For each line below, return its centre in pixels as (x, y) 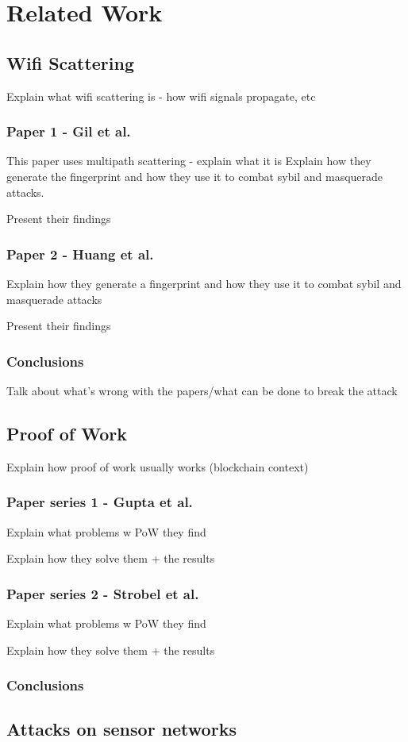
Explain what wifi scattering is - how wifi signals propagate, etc (161, 96)
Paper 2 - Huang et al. (80, 254)
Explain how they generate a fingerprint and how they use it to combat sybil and (204, 283)
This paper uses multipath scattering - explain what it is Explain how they (189, 161)
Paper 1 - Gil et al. (69, 131)
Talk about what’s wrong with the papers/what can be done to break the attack (202, 390)
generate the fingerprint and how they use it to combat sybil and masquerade (195, 176)
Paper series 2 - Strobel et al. (103, 593)
